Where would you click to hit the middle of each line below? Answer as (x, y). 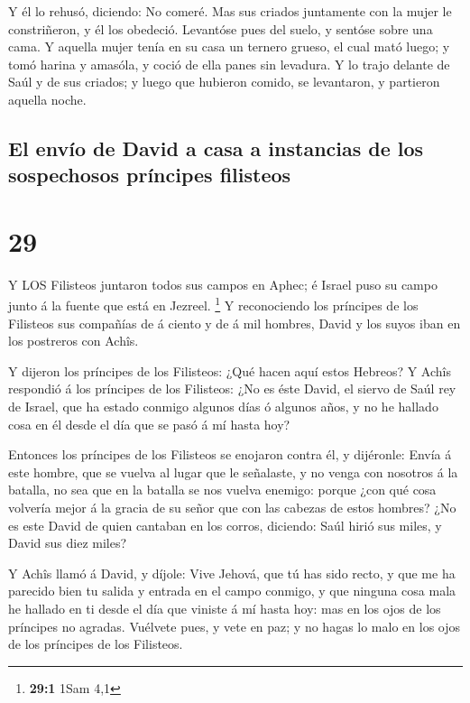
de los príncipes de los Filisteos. (96, 644)
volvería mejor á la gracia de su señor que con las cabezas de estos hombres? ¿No (232, 508)
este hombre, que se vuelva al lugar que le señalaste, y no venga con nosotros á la (233, 472)
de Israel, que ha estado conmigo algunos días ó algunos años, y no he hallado (223, 407)
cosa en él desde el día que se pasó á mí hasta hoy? (149, 424)
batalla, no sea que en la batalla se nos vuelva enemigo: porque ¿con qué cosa (222, 490)
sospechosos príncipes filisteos (150, 175)
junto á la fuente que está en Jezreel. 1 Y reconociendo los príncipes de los (213, 304)
